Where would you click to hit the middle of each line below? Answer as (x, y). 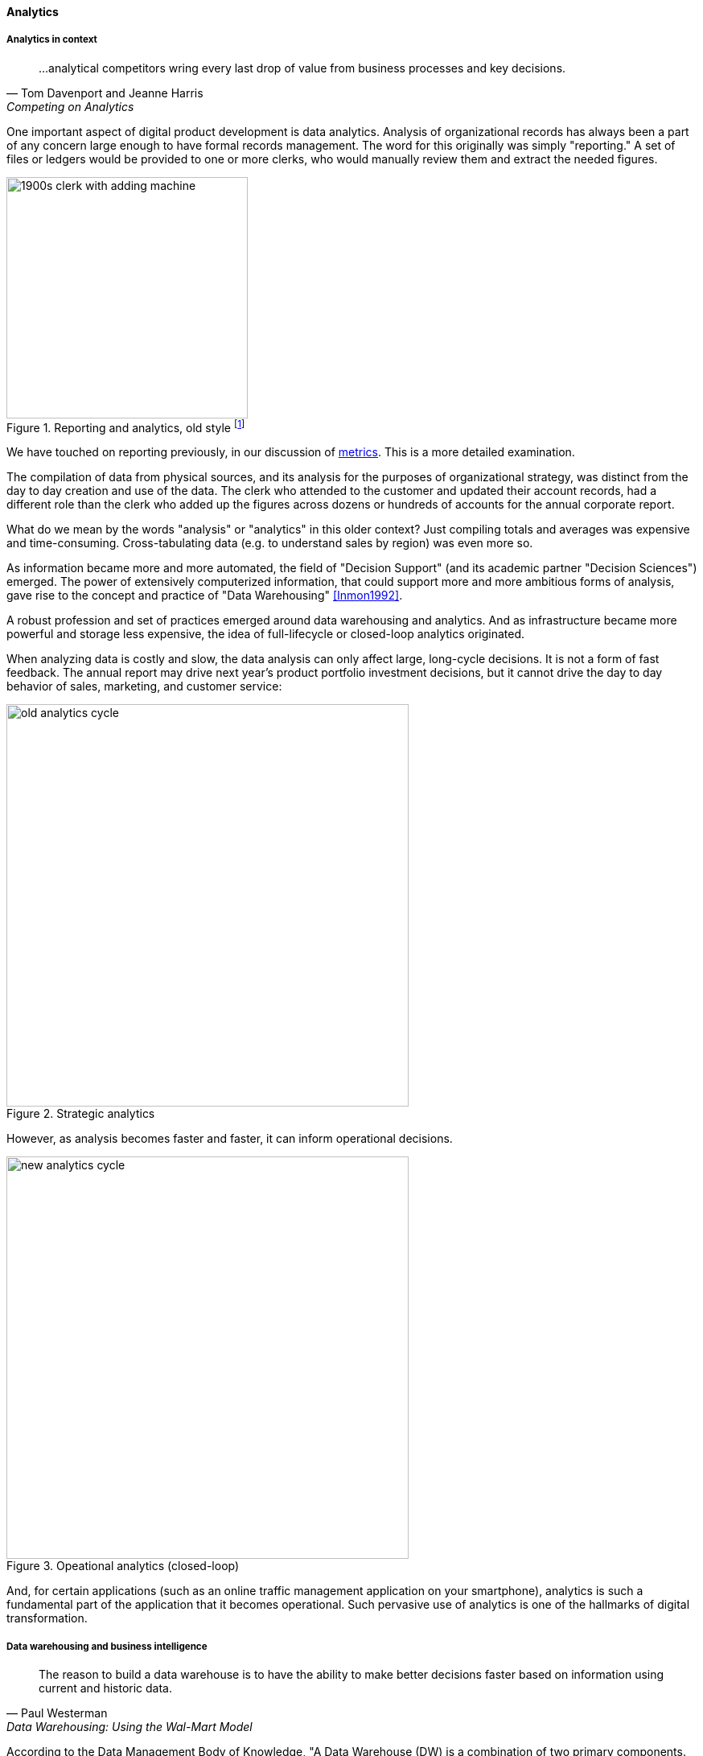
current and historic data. (106, 1688)
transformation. (47, 1618)
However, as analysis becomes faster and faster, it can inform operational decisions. (230, 1139)
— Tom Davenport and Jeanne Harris (105, 93)
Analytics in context (52, 40)
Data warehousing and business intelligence (107, 1646)
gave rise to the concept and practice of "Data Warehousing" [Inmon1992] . (205, 596)
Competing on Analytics (70, 106)
